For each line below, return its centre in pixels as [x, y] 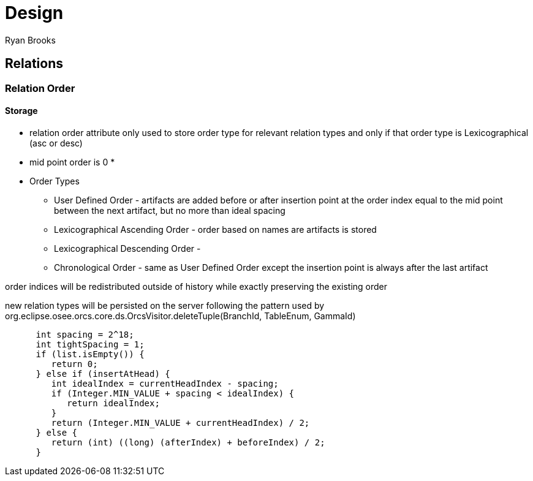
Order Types [55, 181]
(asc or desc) [56, 143]
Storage [21, 111]
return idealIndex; [113, 403]
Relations [34, 64]
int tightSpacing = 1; [90, 344]
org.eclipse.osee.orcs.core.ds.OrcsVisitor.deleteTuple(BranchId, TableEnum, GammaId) [180, 316]
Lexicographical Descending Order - [127, 248]
